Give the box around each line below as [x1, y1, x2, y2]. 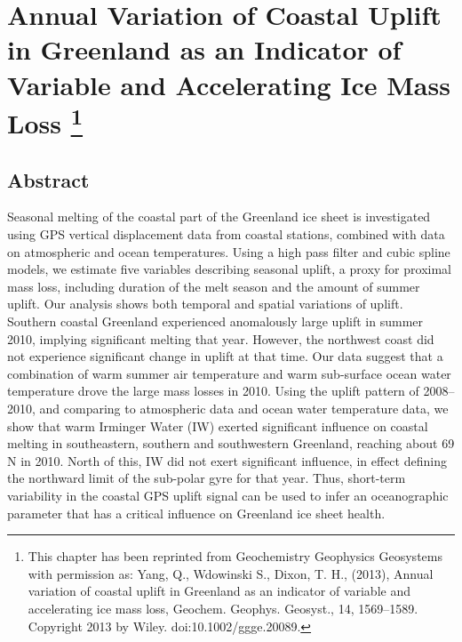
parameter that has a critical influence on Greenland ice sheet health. [7, 503, 386, 522]
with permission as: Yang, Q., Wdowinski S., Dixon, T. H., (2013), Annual [28, 564, 434, 582]
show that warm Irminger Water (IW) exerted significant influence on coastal [7, 416, 428, 435]
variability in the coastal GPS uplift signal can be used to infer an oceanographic [7, 486, 449, 504]
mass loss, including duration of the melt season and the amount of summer [7, 277, 420, 295]
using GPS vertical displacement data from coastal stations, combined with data [7, 225, 445, 244]
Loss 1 [7, 100, 84, 141]
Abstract [7, 165, 90, 193]
